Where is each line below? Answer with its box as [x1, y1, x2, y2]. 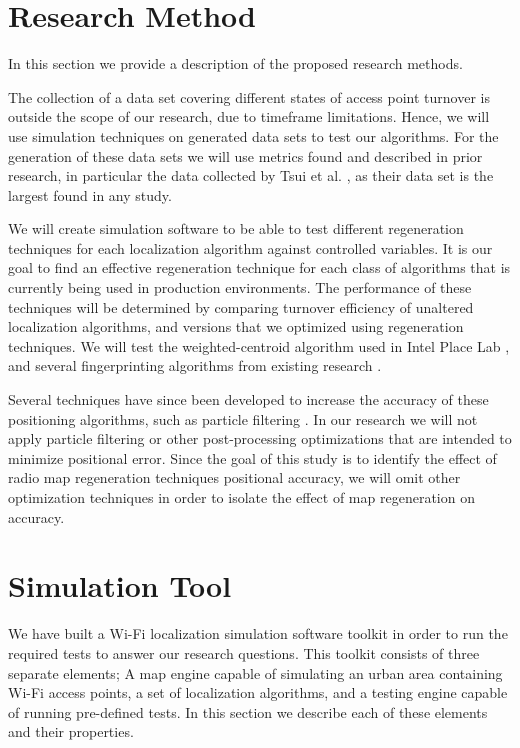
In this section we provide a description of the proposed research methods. [8, 53, 463, 74]
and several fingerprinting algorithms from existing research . [8, 355, 382, 376]
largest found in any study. [8, 184, 172, 205]
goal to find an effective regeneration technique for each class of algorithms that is [8, 257, 511, 278]
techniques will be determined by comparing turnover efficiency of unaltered [8, 296, 474, 317]
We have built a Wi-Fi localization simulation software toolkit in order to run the [8, 623, 508, 644]
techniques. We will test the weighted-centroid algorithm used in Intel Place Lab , [8, 335, 510, 356]
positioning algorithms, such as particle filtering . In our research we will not [8, 408, 478, 429]
